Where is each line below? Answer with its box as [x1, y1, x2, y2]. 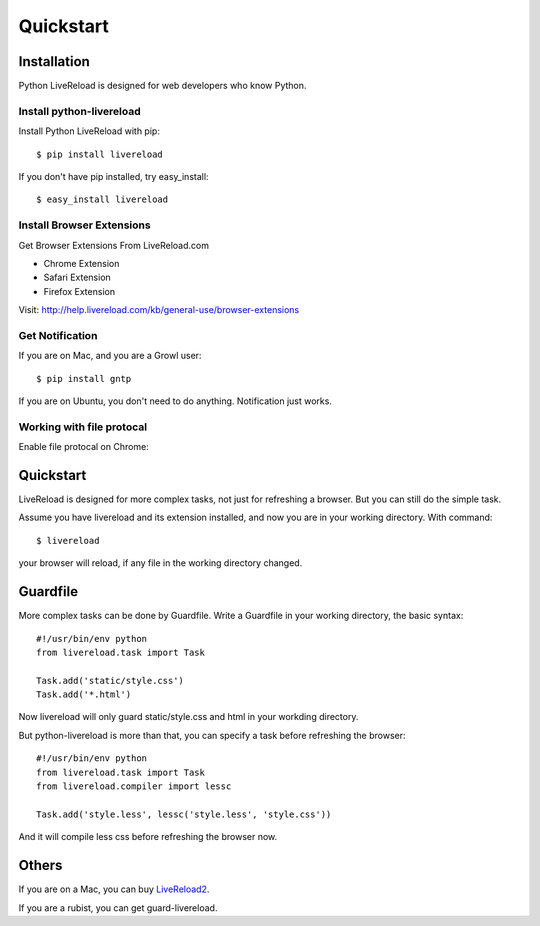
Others [18, 857, 63, 874]
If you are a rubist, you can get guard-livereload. [18, 901, 218, 914]
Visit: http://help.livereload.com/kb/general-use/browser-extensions [18, 304, 300, 316]
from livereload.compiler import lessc [36, 781, 232, 792]
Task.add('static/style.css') [36, 675, 185, 686]
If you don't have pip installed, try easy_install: [18, 170, 209, 182]
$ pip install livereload [36, 148, 164, 160]
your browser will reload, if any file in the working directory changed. [18, 557, 303, 569]
